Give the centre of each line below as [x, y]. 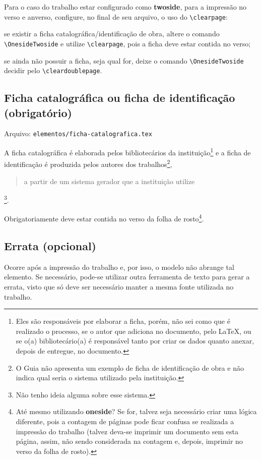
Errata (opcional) [50, 246]
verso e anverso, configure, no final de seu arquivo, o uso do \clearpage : [116, 16]
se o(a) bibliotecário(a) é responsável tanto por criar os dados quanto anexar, [135, 341]
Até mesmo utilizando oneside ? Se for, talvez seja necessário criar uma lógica [136, 411]
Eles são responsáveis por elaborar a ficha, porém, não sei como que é [123, 321]
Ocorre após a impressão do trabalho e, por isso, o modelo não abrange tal [119, 267]
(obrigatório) [38, 112]
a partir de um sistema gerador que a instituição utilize [109, 181]
